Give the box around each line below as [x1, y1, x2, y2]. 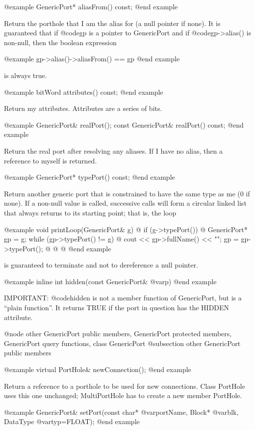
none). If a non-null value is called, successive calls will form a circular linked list [4, 198, 247, 208]
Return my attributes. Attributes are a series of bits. [4, 103, 162, 113]
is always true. [4, 70, 47, 80]
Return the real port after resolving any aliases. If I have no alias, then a [4, 145, 223, 156]
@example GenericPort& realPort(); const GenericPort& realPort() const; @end [4, 119, 244, 130]
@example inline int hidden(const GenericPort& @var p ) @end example [4, 276, 217, 286]
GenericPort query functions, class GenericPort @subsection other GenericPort [4, 338, 241, 348]
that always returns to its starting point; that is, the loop [4, 207, 177, 217]
